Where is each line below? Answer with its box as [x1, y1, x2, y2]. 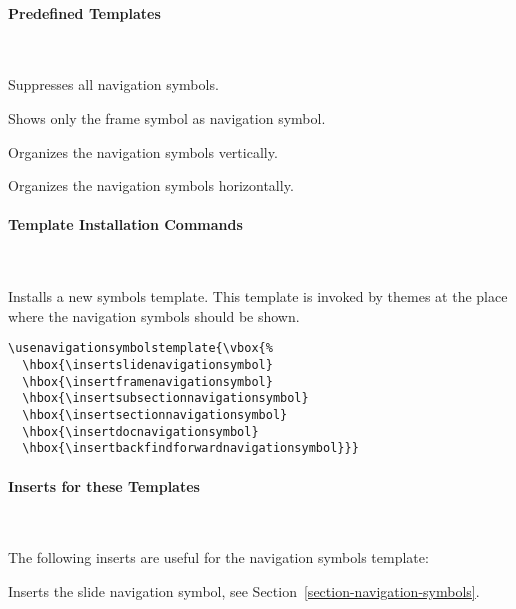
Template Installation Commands [8, 214, 243, 235]
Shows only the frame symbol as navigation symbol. [8, 107, 326, 128]
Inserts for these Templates [8, 475, 200, 496]
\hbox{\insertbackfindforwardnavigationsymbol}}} [22, 441, 359, 456]
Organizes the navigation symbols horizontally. [8, 175, 294, 196]
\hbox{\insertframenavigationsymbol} [22, 374, 273, 389]
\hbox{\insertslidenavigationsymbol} [22, 358, 273, 372]
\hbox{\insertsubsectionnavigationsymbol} [22, 391, 309, 406]
